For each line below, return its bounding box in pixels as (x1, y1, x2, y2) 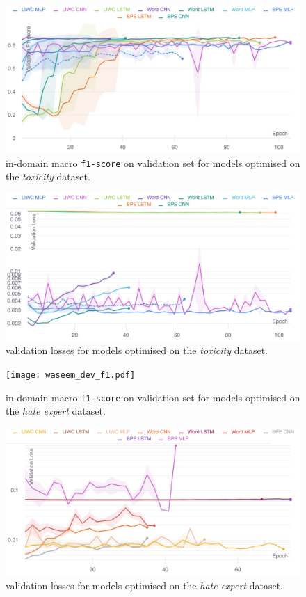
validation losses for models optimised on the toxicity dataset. (6, 343, 268, 358)
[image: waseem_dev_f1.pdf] (6, 370, 136, 381)
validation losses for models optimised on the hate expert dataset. (6, 578, 283, 592)
